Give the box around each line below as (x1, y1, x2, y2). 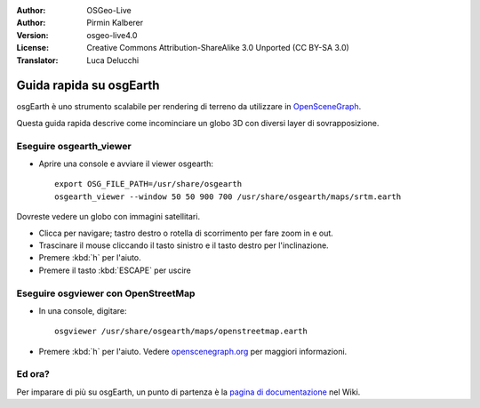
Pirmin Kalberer (86, 18, 144, 28)
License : (16, 43, 49, 53)
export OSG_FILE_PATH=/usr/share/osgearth (54, 179, 243, 189)
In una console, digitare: (38, 305, 127, 316)
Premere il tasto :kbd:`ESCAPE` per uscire (38, 265, 191, 276)
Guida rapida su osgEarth (16, 78, 160, 93)
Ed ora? (16, 368, 51, 380)
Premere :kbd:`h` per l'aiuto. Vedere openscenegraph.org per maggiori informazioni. (38, 346, 348, 356)
